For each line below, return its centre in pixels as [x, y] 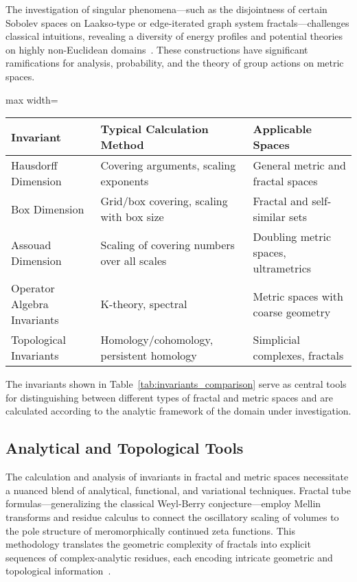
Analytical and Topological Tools [125, 448]
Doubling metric [292, 237]
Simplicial [276, 340]
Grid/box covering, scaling [164, 201]
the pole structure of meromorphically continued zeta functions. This [150, 530]
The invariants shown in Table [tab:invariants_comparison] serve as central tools [176, 384]
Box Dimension [48, 209]
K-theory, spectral [144, 304]
